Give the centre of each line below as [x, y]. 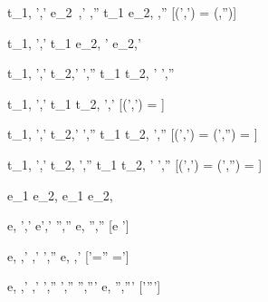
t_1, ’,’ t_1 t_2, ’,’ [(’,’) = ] [86, 103]
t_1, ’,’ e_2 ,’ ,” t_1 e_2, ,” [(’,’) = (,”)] [122, 12]
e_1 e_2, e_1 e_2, [60, 195]
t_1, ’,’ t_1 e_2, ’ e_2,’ [74, 42]
